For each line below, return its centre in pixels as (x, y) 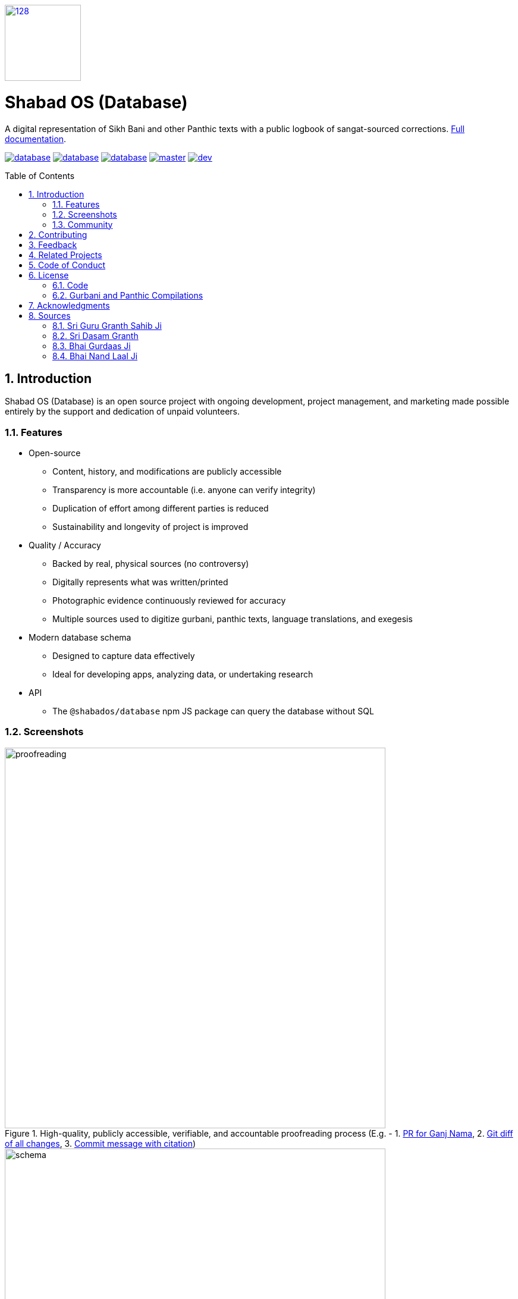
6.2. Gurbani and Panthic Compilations (128, 295)
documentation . (36, 139)
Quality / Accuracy (65, 545)
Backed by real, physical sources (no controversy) (151, 564)
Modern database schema (80, 638)
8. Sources (50, 315)
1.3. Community (83, 224)
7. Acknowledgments (69, 305)
